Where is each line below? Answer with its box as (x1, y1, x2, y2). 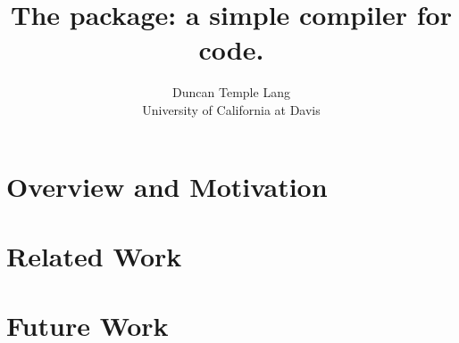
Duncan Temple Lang (172, 83, 290, 102)
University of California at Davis (142, 100, 321, 118)
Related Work (6, 237, 182, 274)
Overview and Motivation (6, 167, 328, 204)
